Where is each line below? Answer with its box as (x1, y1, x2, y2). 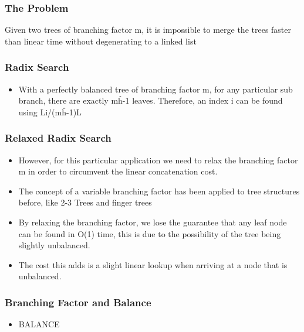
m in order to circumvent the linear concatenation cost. (18, 165, 218, 177)
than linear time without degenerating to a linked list (5, 35, 197, 47)
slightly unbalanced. (18, 239, 90, 251)
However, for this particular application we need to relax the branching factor (18, 153, 298, 166)
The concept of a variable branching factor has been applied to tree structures (18, 184, 300, 197)
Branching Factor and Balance (5, 295, 151, 309)
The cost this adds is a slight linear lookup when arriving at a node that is (18, 258, 288, 271)
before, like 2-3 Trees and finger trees (18, 196, 152, 208)
